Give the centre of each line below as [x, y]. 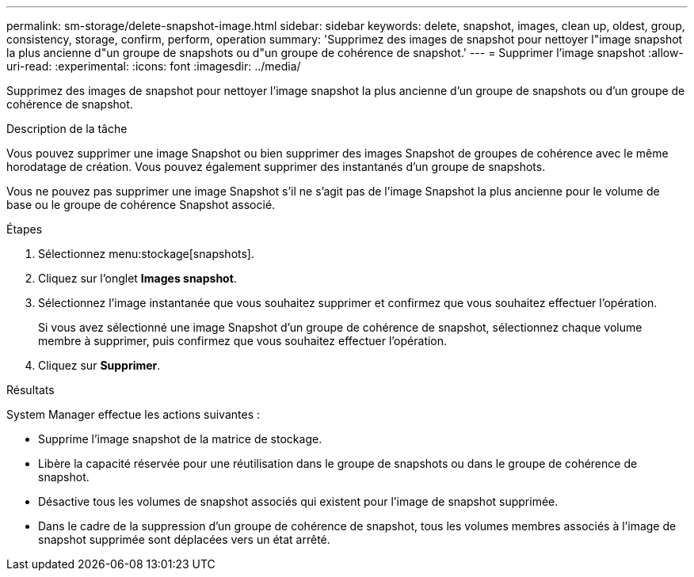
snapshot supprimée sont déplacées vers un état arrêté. [184, 539]
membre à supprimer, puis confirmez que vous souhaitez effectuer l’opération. [243, 341]
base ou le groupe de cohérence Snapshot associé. [141, 205]
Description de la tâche [67, 129]
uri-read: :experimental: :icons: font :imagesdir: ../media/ [154, 66]
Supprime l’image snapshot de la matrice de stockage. [180, 439]
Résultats [31, 390]
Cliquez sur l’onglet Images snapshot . [137, 278]
